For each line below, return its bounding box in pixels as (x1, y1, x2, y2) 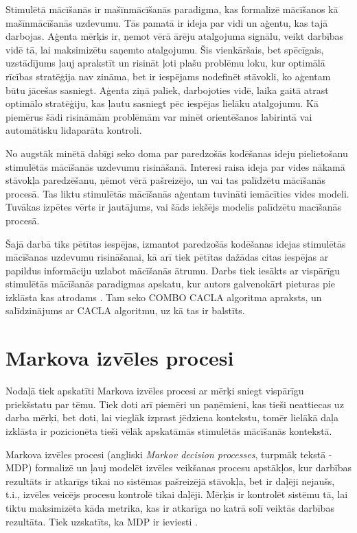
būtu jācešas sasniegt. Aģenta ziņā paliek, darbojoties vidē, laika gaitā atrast (5, 82, 329, 97)
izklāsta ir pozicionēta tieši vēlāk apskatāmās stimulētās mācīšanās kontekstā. (5, 423, 332, 438)
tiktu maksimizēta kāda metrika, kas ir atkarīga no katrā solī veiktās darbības (5, 500, 334, 514)
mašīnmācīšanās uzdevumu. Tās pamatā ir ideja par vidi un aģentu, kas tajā (5, 15, 328, 29)
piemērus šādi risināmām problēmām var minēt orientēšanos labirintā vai (5, 109, 312, 123)
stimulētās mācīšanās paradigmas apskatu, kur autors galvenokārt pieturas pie (5, 276, 335, 291)
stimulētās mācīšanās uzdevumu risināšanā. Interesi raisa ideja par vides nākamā (5, 159, 345, 174)
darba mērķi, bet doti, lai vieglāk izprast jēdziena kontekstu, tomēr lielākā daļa (5, 410, 338, 425)
